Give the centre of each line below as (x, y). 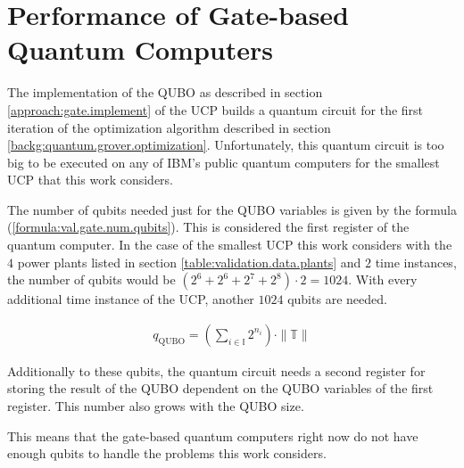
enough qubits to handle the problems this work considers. (167, 453)
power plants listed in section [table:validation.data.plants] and (189, 262)
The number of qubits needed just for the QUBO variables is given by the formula (232, 209)
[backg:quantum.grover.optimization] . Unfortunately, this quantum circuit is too (226, 145)
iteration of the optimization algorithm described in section (169, 127)
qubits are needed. (337, 299)
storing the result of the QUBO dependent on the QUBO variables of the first (220, 388)
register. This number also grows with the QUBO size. (156, 406)
